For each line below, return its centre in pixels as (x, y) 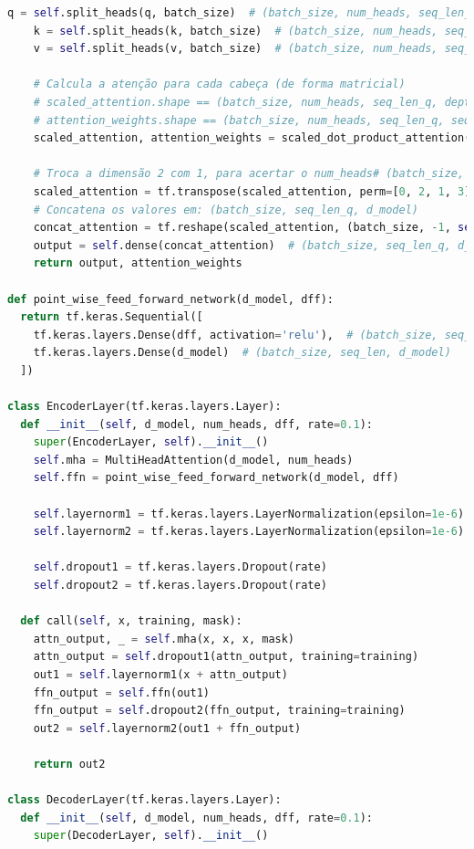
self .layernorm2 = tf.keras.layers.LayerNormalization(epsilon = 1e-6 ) (249, 532)
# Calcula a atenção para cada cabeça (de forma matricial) (219, 84)
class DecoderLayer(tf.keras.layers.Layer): (144, 800)
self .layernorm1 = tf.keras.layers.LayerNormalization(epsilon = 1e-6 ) (249, 514)
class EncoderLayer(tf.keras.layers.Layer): (144, 407)
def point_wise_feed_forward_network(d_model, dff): (170, 299)
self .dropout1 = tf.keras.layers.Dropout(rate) (180, 567)
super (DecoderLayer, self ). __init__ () (151, 836)
